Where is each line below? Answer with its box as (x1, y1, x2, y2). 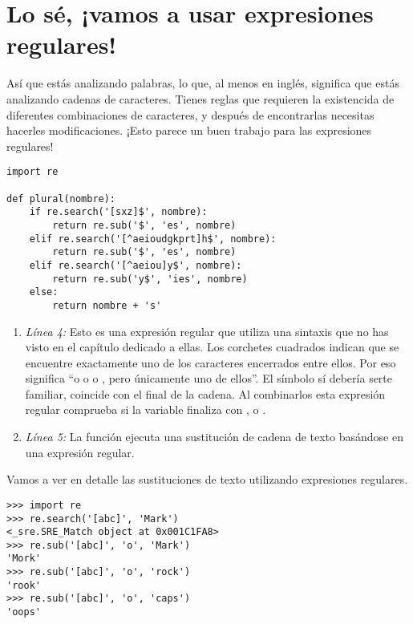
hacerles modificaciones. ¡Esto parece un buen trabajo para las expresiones (6, 122, 372, 139)
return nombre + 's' (52, 299, 162, 311)
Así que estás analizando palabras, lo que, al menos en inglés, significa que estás (6, 75, 399, 91)
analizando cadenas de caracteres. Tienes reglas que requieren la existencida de (6, 90, 395, 107)
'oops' (6, 606, 41, 618)
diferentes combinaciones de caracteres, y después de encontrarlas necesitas (6, 106, 375, 123)
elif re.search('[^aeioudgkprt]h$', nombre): (29, 233, 277, 245)
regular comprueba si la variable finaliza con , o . (25, 401, 266, 418)
